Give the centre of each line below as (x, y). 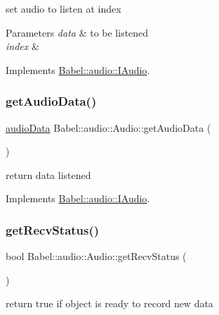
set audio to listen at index (64, 8)
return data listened (48, 174)
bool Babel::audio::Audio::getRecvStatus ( (96, 256)
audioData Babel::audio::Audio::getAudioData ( (108, 127)
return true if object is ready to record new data (109, 303)
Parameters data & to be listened (77, 32)
